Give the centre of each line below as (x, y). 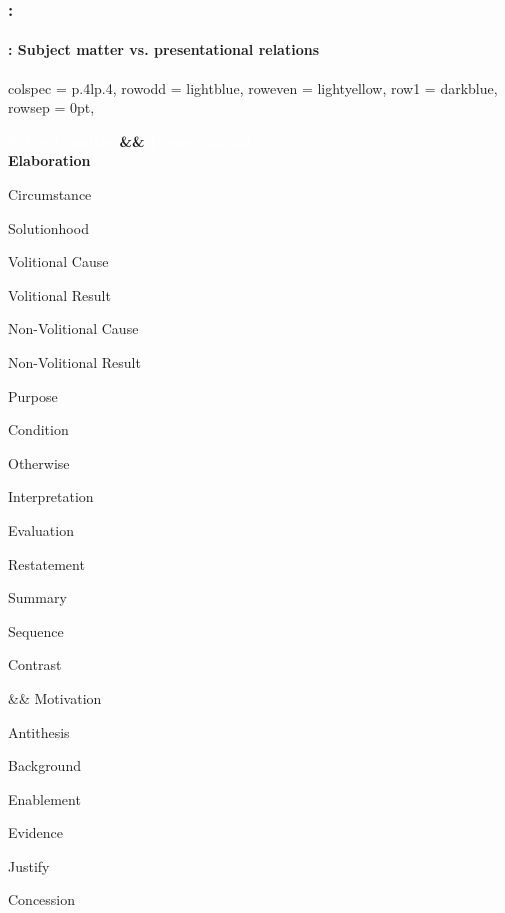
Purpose (33, 395)
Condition (38, 429)
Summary (37, 597)
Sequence (36, 630)
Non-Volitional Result (74, 361)
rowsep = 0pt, (51, 107)
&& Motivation (55, 697)
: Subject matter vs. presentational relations (164, 49)
